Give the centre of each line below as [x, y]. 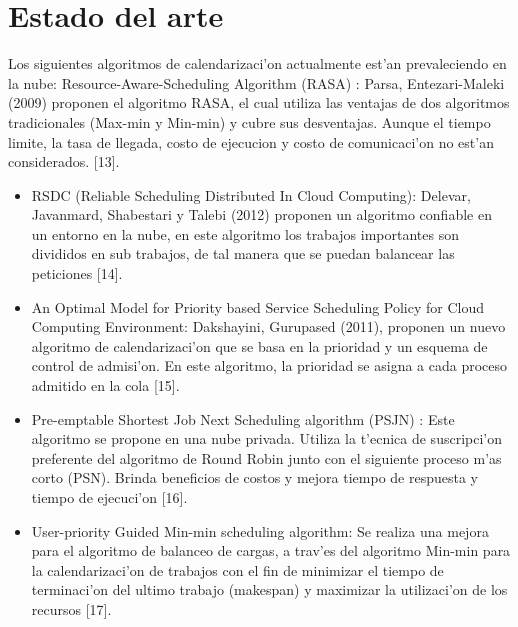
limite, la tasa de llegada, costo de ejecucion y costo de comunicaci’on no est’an [251, 141]
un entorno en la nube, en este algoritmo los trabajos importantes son [245, 233]
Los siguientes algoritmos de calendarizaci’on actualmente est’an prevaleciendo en [257, 63]
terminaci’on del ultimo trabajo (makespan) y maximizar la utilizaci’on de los [269, 589]
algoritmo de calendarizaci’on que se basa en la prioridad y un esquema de [259, 345]
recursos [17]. [71, 608]
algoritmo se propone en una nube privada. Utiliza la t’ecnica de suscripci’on [266, 438]
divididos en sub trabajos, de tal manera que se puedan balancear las [243, 253]
